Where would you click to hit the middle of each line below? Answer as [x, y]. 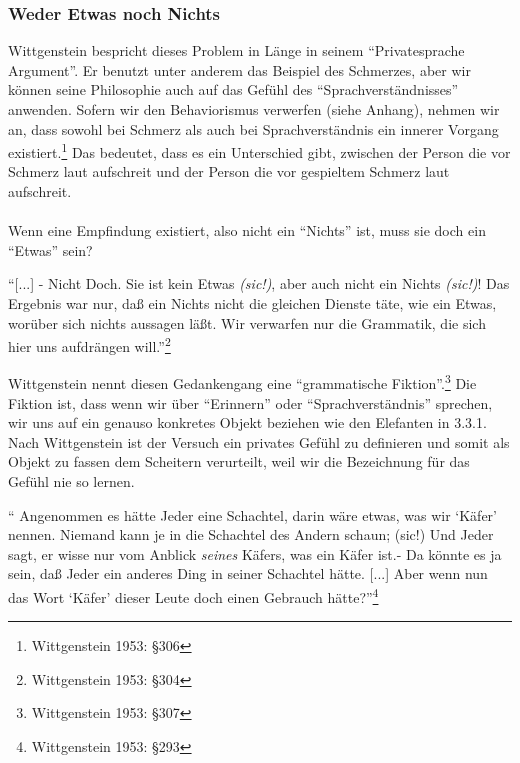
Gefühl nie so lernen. [71, 481]
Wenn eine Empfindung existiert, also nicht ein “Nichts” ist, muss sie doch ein [247, 230]
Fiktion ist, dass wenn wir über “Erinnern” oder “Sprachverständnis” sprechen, [250, 402]
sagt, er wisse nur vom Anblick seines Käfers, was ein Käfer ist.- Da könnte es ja [255, 553]
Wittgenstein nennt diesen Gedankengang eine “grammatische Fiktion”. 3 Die [242, 382]
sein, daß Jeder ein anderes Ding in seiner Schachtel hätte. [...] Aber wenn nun [248, 573]
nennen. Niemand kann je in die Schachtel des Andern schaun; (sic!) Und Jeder [251, 534]
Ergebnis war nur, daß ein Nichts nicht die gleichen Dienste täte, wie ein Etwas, [252, 303]
